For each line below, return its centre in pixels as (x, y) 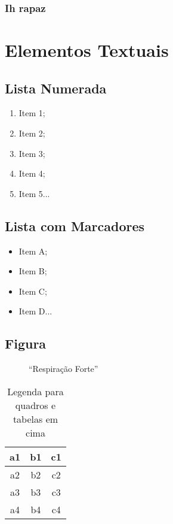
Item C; (33, 291)
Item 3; (32, 153)
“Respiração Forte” (64, 369)
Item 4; (32, 173)
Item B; (33, 271)
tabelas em (35, 419)
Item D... (35, 311)
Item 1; (32, 113)
